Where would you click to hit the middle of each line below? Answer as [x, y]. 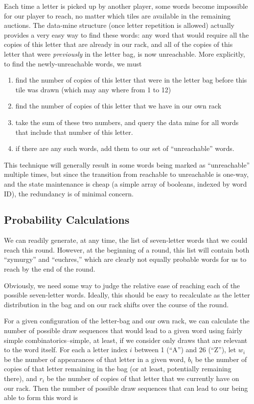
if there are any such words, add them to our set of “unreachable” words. [125, 148]
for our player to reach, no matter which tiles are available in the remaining [117, 15]
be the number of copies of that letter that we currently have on [143, 378]
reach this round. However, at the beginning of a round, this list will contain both [127, 249]
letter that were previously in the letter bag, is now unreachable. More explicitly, [125, 53]
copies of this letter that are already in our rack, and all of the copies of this [118, 44]
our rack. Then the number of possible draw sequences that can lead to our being [126, 388]
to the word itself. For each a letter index [66, 350]
